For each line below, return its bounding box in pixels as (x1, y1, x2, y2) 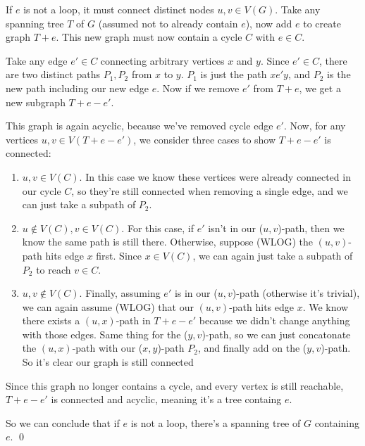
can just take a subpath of (22, 197, 136, 212)
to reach (36, 262, 71, 276)
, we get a (299, 80, 341, 95)
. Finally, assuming (79, 286, 161, 300)
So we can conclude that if (6, 415, 120, 430)
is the (327, 67, 351, 82)
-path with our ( (72, 340, 143, 355)
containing (314, 415, 360, 430)
